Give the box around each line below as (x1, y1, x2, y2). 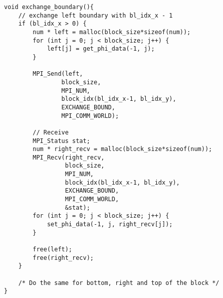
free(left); (33, 246, 73, 253)
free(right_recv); (33, 254, 94, 261)
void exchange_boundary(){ (4, 4, 94, 11)
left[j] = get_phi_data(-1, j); (47, 45, 155, 53)
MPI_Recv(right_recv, (33, 154, 105, 161)
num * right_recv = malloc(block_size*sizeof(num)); (33, 145, 212, 153)
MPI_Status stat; (33, 137, 90, 144)
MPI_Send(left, (33, 70, 83, 78)
